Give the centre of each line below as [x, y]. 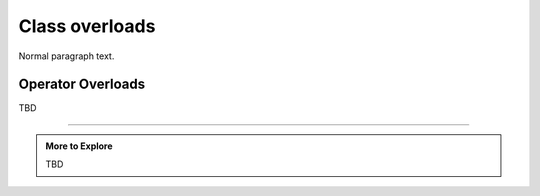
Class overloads [87, 26]
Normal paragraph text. [66, 56]
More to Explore [79, 146]
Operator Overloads [82, 84]
